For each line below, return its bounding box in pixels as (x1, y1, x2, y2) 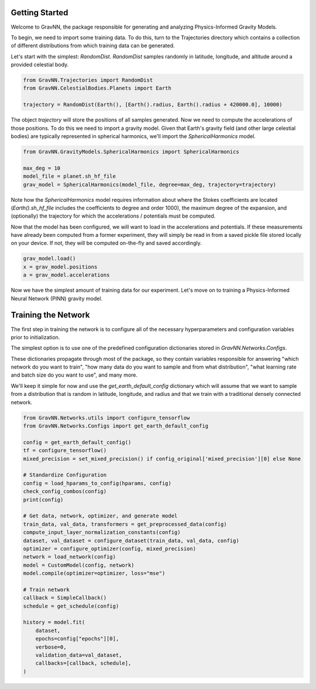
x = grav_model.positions (23, 263, 98, 270)
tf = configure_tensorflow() (23, 447, 107, 454)
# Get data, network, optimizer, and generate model (23, 512, 178, 519)
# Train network (23, 586, 70, 593)
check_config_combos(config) (23, 488, 107, 495)
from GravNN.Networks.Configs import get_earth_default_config (23, 423, 209, 429)
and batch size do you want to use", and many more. (11, 371, 138, 378)
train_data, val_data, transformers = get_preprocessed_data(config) (23, 521, 227, 528)
